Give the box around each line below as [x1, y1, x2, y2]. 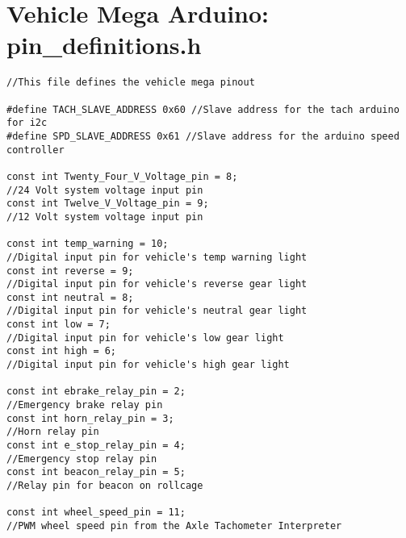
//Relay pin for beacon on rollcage [6, 480, 203, 491]
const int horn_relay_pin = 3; [6, 412, 174, 424]
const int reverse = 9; [6, 265, 134, 277]
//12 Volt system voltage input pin [6, 211, 203, 223]
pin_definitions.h [6, 28, 202, 61]
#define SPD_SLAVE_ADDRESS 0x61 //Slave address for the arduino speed [6, 130, 400, 142]
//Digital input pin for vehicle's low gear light [6, 332, 284, 344]
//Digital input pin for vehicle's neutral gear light [6, 305, 308, 317]
